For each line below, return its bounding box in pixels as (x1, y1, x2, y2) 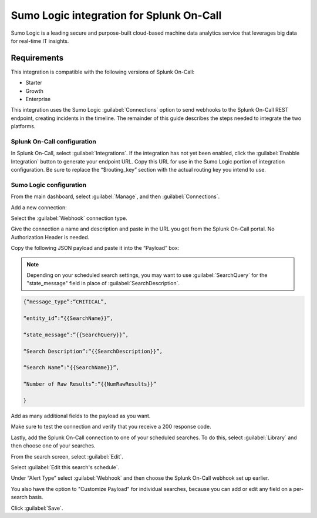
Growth (25, 87, 43, 94)
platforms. (11, 123, 36, 130)
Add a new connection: (11, 203, 67, 211)
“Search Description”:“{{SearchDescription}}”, (23, 347, 163, 355)
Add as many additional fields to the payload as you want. (11, 412, 151, 420)
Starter (25, 79, 42, 86)
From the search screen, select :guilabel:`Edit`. (11, 453, 123, 460)
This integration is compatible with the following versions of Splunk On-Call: (11, 68, 195, 75)
